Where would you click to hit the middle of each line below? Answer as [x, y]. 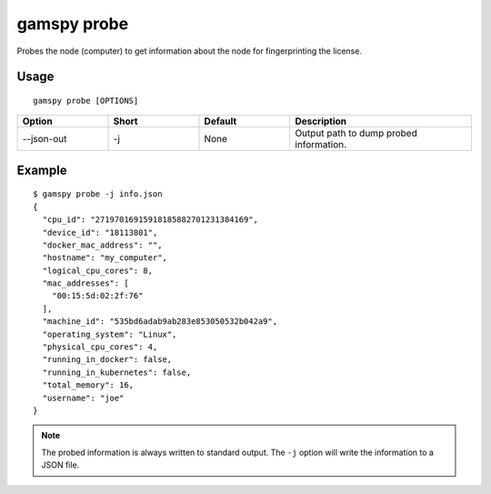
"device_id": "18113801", [100, 232]
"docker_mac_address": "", [102, 245]
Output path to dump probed [356, 134]
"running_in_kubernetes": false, [117, 372]
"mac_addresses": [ [85, 283]
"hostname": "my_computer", [105, 258]
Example [42, 170]
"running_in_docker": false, [107, 360]
